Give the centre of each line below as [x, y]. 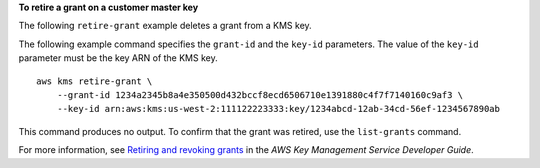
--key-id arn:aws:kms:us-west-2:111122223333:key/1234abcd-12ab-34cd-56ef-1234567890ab [278, 109]
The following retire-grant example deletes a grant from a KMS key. [165, 26]
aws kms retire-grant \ [94, 81]
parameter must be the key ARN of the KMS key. [118, 58]
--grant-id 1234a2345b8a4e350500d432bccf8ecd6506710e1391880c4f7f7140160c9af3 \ [260, 94]
